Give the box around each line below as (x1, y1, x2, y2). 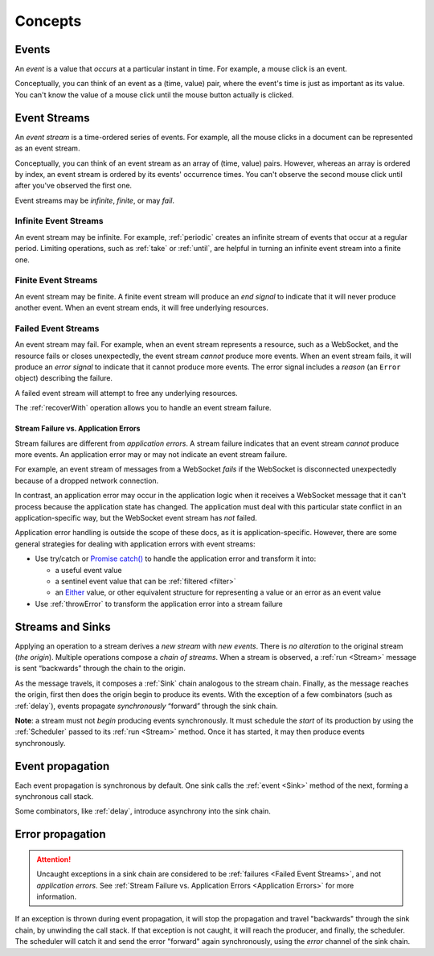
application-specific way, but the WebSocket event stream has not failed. (14, 513, 257, 522)
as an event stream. (14, 143, 80, 153)
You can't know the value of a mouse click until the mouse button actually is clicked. (14, 89, 294, 100)
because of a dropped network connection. (14, 476, 159, 485)
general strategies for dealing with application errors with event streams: (14, 539, 256, 549)
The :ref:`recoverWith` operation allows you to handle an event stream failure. (14, 403, 272, 413)
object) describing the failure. (14, 373, 113, 383)
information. (36, 892, 77, 901)
